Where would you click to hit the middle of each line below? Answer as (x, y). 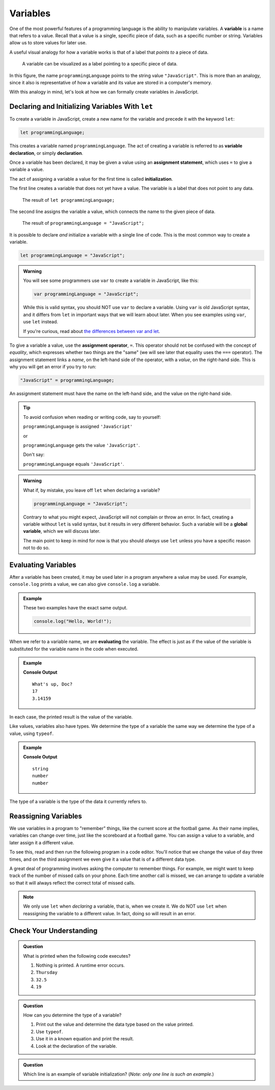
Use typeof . (49, 1031)
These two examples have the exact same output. (75, 608)
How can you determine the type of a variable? (72, 1015)
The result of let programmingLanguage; (68, 200)
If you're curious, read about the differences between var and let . (92, 331)
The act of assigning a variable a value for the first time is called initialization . (91, 179)
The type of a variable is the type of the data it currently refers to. (78, 801)
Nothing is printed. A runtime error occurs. (80, 965)
